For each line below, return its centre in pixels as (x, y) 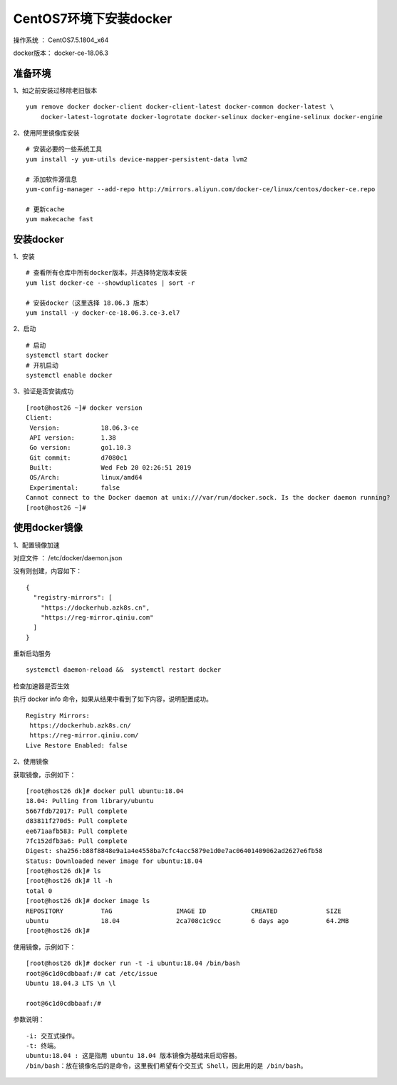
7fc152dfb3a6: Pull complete (77, 841)
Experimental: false (75, 488)
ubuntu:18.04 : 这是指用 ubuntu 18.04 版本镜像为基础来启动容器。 (134, 1056)
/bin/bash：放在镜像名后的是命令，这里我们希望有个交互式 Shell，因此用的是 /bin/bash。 (166, 1066)
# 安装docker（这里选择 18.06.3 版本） (89, 303)
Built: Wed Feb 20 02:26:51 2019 (110, 468)
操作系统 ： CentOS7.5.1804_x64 (61, 40)
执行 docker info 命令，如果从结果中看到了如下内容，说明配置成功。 (113, 699)
